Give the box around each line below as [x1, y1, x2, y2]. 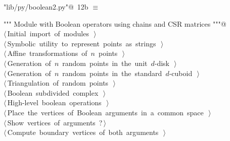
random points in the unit [62, 57, 148, 68]
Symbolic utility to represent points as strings [7, 38, 156, 48]
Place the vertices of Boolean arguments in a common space [7, 107, 204, 117]
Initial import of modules [7, 28, 89, 39]
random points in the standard [62, 67, 162, 78]
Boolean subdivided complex [7, 87, 99, 98]
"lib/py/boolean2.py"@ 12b [4, 2, 88, 12]
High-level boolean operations [7, 97, 102, 108]
